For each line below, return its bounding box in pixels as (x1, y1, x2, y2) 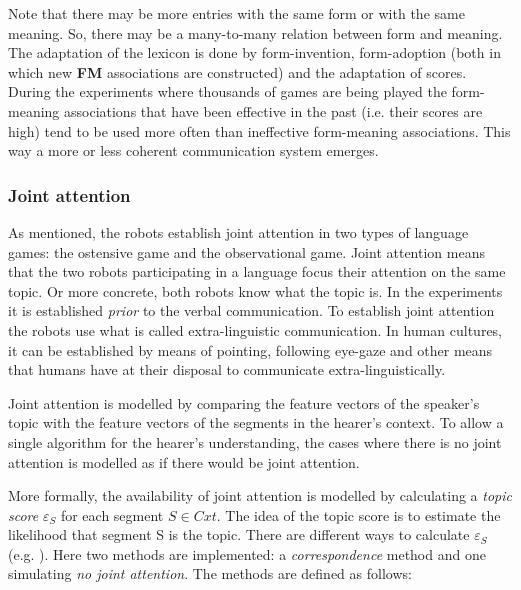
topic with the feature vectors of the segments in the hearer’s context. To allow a (8, 412, 504, 433)
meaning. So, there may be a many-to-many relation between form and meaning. (8, 22, 503, 43)
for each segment (60, 504, 164, 525)
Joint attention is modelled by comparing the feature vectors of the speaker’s (8, 392, 480, 413)
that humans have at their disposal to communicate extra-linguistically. (8, 359, 446, 380)
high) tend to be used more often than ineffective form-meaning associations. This (8, 120, 511, 141)
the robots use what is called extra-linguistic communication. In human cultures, (8, 319, 503, 340)
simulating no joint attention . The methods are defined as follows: (8, 563, 412, 584)
